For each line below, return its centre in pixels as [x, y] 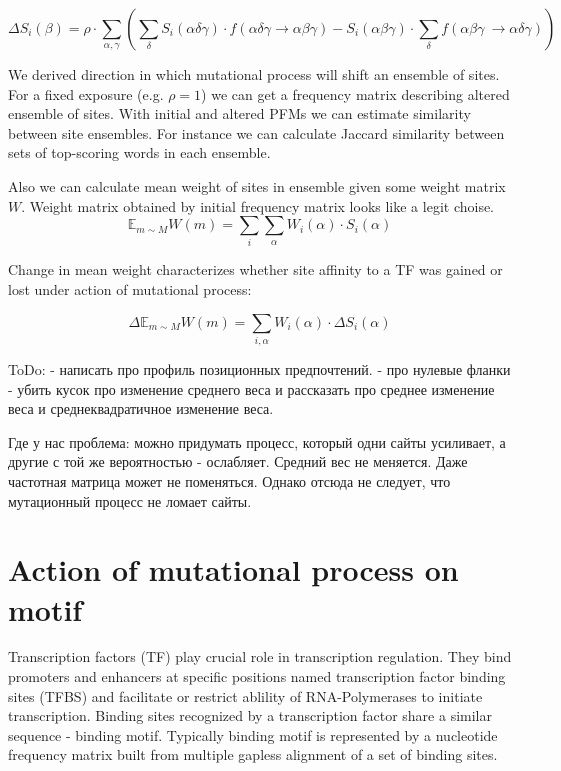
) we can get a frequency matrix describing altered [355, 93]
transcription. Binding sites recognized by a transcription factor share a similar [250, 715]
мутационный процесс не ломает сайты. [130, 500]
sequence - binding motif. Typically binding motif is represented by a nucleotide [253, 734]
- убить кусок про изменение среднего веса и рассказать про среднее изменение [251, 388]
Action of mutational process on [233, 569]
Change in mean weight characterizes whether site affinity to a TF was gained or [255, 269]
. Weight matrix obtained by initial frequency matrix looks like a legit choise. [258, 205]
